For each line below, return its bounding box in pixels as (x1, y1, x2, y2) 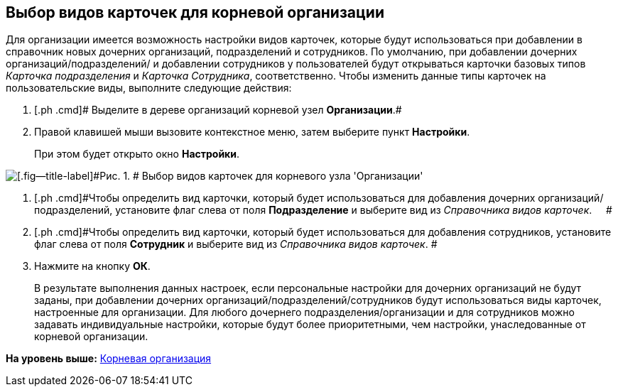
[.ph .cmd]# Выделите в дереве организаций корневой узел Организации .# (34, 104, 402, 116)
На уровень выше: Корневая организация (6, 352, 212, 365)
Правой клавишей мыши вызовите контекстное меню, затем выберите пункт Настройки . (34, 126, 470, 138)
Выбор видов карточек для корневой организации (6, 4, 384, 21)
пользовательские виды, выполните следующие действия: (6, 82, 292, 94)
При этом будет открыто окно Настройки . (34, 148, 240, 160)
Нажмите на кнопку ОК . (34, 260, 151, 273)
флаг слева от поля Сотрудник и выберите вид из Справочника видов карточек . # (34, 238, 438, 251)
